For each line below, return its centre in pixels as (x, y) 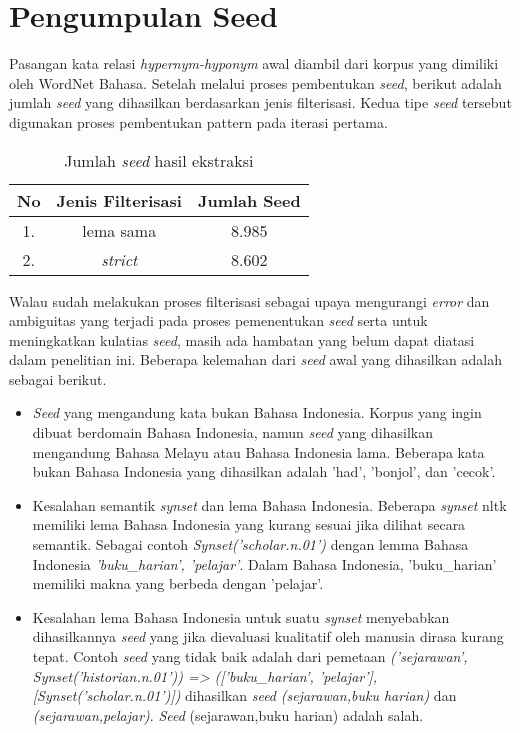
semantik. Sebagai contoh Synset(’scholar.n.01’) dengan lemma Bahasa (250, 544)
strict (119, 259)
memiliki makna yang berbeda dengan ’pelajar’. (178, 583)
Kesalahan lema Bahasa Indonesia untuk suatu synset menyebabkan (241, 616)
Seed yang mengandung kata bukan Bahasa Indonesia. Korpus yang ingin (257, 412)
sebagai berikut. (58, 378)
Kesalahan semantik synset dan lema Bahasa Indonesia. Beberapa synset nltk (269, 504)
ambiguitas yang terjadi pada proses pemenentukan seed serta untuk (218, 320)
